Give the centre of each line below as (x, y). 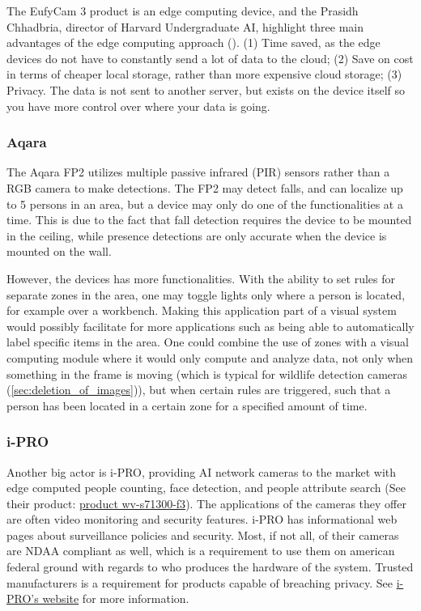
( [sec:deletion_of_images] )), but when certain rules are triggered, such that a (199, 390)
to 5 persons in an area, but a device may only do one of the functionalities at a (205, 204)
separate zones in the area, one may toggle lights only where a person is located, (206, 294)
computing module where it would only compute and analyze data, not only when (210, 357)
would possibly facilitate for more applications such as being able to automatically (210, 326)
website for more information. (116, 598)
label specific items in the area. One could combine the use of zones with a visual (208, 342)
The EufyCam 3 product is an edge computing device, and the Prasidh (183, 11)
